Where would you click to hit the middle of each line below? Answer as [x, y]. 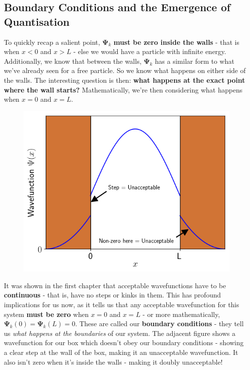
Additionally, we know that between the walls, [73, 61]
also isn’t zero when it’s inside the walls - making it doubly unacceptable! [113, 361]
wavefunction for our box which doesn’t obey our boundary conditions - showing [124, 342]
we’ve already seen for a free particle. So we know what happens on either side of [125, 70]
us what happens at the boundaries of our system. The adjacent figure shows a [120, 333]
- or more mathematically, [181, 314]
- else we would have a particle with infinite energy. [150, 51]
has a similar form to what [195, 61]
